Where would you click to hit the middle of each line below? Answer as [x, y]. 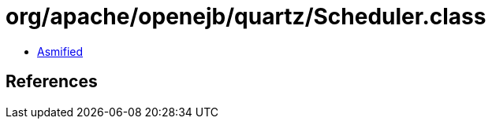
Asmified [60, 51]
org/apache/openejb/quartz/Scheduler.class [246, 17]
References [52, 82]
